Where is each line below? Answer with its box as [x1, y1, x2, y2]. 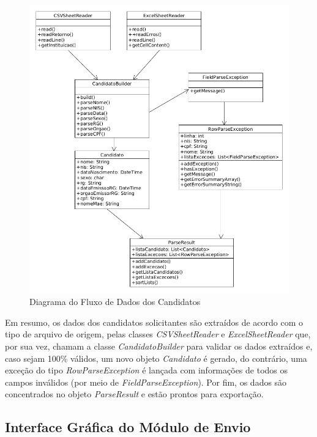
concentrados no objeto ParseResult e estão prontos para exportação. [5, 387, 264, 400]
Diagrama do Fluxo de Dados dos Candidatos [29, 295, 201, 308]
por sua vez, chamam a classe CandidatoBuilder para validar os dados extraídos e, [5, 340, 313, 353]
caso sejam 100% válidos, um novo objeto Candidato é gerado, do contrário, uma [5, 351, 307, 364]
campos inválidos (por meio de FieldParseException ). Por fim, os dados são [5, 375, 287, 388]
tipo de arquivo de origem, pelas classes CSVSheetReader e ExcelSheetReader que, [5, 328, 311, 340]
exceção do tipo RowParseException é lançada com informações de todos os [5, 364, 288, 376]
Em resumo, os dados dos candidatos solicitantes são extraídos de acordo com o [5, 315, 304, 328]
